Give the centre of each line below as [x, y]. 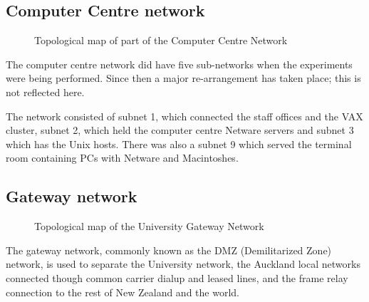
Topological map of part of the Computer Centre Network [161, 40]
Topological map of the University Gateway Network [149, 226]
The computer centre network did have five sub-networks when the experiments [179, 64]
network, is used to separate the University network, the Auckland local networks [183, 264]
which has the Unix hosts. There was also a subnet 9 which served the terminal [179, 144]
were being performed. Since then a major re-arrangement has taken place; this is [183, 78]
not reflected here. [45, 92]
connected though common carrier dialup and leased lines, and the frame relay [177, 277]
